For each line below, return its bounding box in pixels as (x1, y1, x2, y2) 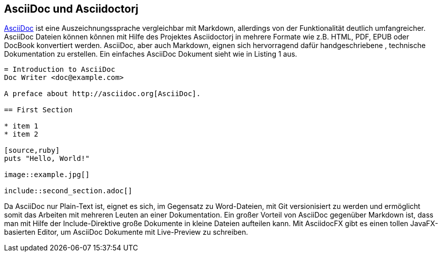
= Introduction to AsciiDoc (4, 65, 116, 74)
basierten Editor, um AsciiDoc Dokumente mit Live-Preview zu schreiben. (4, 228, 248, 237)
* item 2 (4, 130, 39, 139)
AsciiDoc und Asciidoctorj (4, 3, 139, 15)
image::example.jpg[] (4, 170, 90, 179)
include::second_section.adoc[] (4, 187, 132, 195)
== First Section (4, 106, 72, 114)
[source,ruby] (4, 146, 60, 155)
